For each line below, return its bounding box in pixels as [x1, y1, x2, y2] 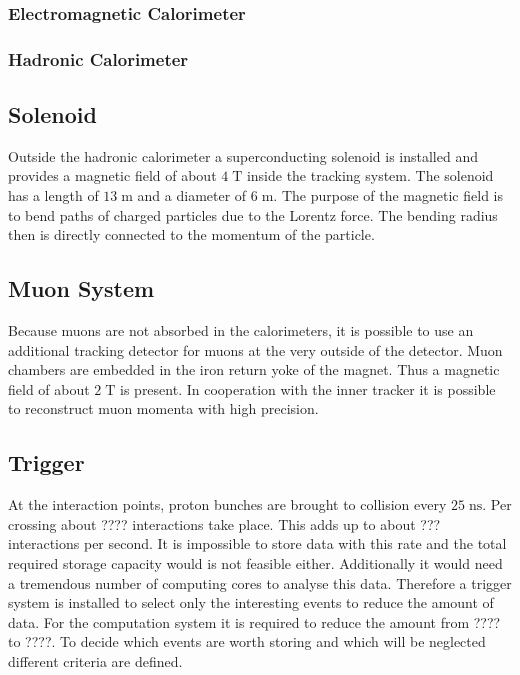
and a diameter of [137, 185, 247, 206]
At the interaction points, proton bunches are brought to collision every [8, 494, 447, 515]
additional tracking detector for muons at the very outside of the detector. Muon [8, 339, 503, 360]
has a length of [8, 185, 99, 206]
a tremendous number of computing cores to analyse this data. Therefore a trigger [8, 572, 512, 593]
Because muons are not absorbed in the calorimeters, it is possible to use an [8, 320, 474, 341]
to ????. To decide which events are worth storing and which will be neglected [8, 631, 486, 652]
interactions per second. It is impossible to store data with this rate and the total [8, 533, 507, 554]
